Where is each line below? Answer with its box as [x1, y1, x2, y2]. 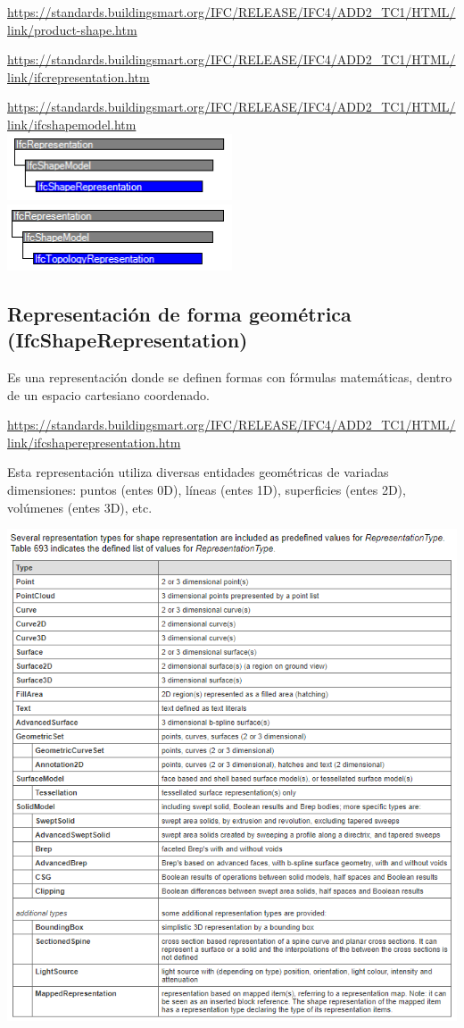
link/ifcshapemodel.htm [7, 114, 137, 133]
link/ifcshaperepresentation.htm [7, 432, 181, 451]
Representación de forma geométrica [7, 299, 352, 327]
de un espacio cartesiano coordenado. [7, 385, 210, 404]
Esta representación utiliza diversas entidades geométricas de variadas [7, 463, 389, 481]
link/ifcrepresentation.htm [7, 67, 150, 86]
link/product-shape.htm [7, 20, 137, 38]
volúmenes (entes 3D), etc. [7, 497, 153, 516]
